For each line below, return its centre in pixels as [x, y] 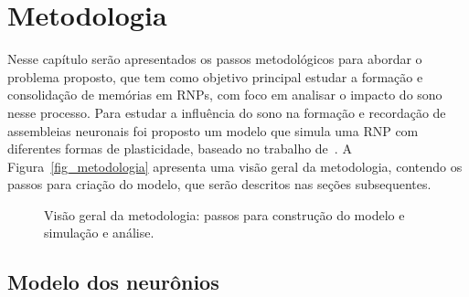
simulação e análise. [99, 233]
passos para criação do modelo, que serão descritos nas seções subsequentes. [219, 184]
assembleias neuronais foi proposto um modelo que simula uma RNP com [213, 130]
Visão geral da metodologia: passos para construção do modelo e [224, 214]
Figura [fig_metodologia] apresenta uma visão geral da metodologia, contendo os [235, 166]
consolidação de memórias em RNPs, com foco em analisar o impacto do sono [225, 95]
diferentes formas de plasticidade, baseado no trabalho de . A [180, 148]
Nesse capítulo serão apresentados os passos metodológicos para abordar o [215, 59]
